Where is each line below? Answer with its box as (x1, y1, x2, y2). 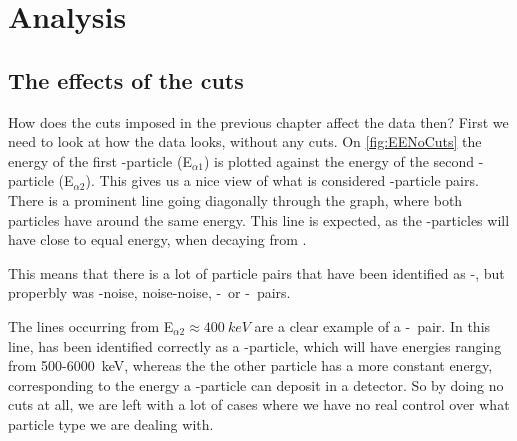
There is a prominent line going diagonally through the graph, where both (8, 189, 463, 210)
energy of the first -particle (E (8, 150, 192, 171)
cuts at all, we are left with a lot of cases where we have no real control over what (8, 394, 510, 415)
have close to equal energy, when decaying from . (8, 229, 307, 250)
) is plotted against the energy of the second (203, 150, 475, 171)
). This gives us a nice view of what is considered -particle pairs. (85, 170, 479, 191)
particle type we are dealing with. (8, 413, 214, 434)
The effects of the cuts (8, 64, 244, 95)
